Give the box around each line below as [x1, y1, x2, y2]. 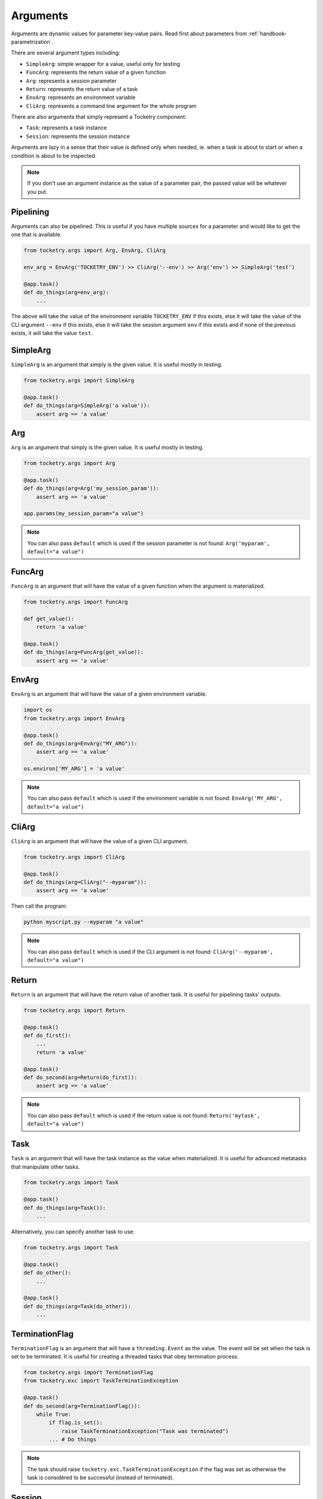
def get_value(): [23, 615, 75, 622]
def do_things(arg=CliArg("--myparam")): [23, 878, 147, 886]
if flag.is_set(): [48, 1419, 103, 1426]
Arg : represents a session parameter [26, 77, 117, 84]
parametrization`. [11, 38, 54, 45]
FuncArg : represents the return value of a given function [26, 69, 166, 76]
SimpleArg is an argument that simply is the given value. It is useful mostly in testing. [11, 361, 223, 368]
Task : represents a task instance [26, 124, 107, 131]
